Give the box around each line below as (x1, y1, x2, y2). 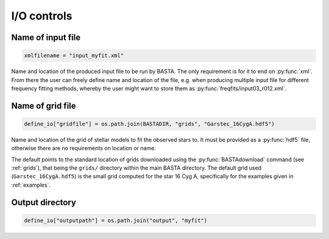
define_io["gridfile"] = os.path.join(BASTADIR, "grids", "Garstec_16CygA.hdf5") (24, 120, 275, 127)
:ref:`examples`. (11, 181, 51, 189)
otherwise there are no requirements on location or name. (11, 145, 157, 152)
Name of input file (11, 32, 81, 43)
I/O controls (11, 9, 73, 23)
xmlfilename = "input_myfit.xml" (24, 52, 124, 59)
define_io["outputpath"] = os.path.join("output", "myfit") (24, 216, 208, 224)
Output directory (11, 197, 76, 207)
